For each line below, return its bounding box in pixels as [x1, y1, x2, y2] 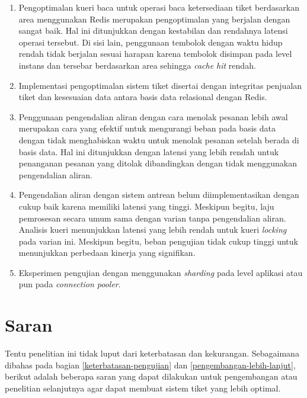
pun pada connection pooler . [18, 278, 121, 290]
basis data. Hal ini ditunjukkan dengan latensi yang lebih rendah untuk [18, 145, 279, 158]
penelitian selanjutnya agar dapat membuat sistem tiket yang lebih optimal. [5, 381, 281, 394]
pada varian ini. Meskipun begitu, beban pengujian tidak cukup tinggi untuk [18, 235, 298, 247]
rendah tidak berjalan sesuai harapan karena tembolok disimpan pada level [18, 47, 292, 60]
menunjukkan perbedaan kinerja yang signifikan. [18, 246, 196, 259]
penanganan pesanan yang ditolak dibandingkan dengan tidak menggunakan [18, 157, 297, 169]
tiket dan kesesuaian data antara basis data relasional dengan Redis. [18, 91, 267, 103]
